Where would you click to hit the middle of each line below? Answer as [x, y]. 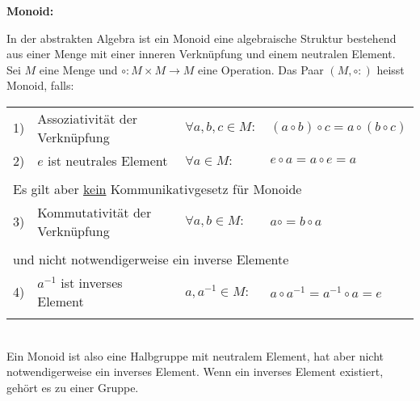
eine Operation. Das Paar [261, 69]
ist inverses [92, 282]
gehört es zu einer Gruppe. [73, 387]
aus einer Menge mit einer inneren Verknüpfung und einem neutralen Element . [201, 54]
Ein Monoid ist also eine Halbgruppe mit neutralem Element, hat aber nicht [195, 355]
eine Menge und [78, 69]
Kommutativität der [94, 212]
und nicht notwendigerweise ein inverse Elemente [151, 259]
